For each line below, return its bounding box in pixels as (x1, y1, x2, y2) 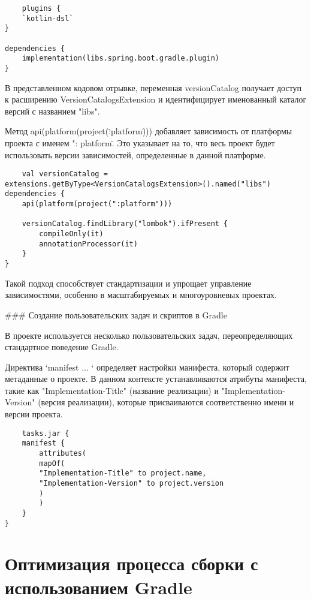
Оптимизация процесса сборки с (5, 551, 258, 576)
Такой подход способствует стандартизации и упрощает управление (5, 276, 252, 289)
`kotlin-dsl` (22, 14, 74, 23)
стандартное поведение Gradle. (5, 341, 119, 353)
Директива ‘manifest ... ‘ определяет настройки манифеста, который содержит (5, 360, 289, 373)
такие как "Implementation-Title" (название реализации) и (5, 384, 219, 396)
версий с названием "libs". (5, 104, 100, 117)
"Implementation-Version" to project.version (39, 478, 224, 487)
